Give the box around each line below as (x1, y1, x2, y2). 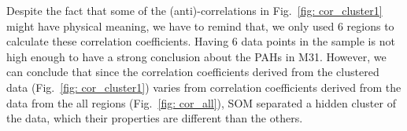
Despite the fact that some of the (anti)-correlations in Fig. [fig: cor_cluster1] (6, 2, 383, 18)
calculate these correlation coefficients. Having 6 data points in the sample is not (6, 33, 395, 49)
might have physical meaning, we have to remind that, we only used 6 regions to (6, 17, 394, 34)
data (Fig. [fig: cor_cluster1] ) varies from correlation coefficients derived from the (6, 78, 401, 95)
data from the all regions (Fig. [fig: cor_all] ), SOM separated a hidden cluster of (6, 94, 396, 111)
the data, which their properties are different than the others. (6, 110, 303, 126)
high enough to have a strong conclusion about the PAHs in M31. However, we (6, 48, 387, 64)
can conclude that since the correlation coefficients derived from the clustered (6, 64, 379, 80)
